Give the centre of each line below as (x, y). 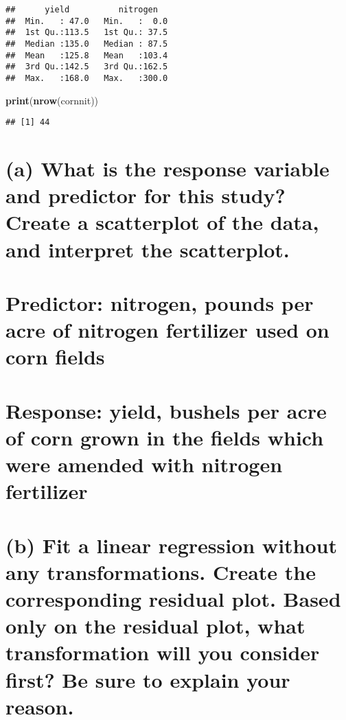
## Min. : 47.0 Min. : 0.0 (87, 21)
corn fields (55, 357)
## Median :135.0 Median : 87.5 (87, 44)
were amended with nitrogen (144, 464)
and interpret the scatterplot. (148, 249)
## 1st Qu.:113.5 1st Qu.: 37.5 (87, 33)
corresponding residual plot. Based (173, 599)
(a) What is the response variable (168, 169)
